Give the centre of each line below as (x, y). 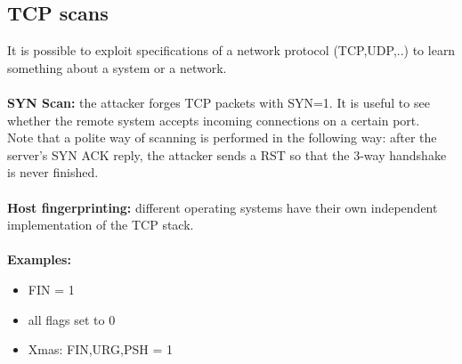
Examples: (39, 259)
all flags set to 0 (72, 319)
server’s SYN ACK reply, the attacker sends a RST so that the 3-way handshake (227, 154)
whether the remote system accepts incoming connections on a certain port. (214, 120)
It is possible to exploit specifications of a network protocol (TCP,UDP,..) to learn (231, 50)
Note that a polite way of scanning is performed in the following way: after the (222, 138)
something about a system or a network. (117, 67)
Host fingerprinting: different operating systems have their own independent (223, 207)
